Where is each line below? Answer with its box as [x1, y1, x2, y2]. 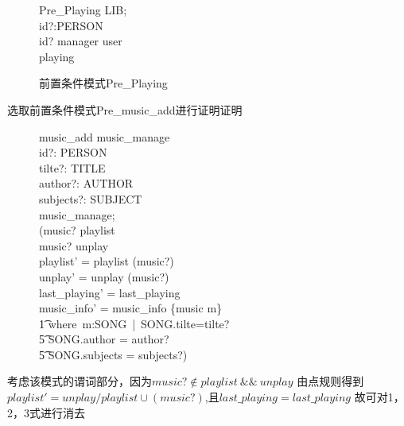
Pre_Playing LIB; [39, 2, 127, 17]
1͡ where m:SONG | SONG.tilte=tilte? [39, 315, 230, 331]
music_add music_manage [39, 128, 170, 145]
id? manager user [39, 33, 122, 49]
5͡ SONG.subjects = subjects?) [39, 346, 188, 362]
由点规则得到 [297, 373, 364, 389]
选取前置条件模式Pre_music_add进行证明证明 [7, 101, 243, 118]
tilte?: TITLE [39, 159, 106, 176]
